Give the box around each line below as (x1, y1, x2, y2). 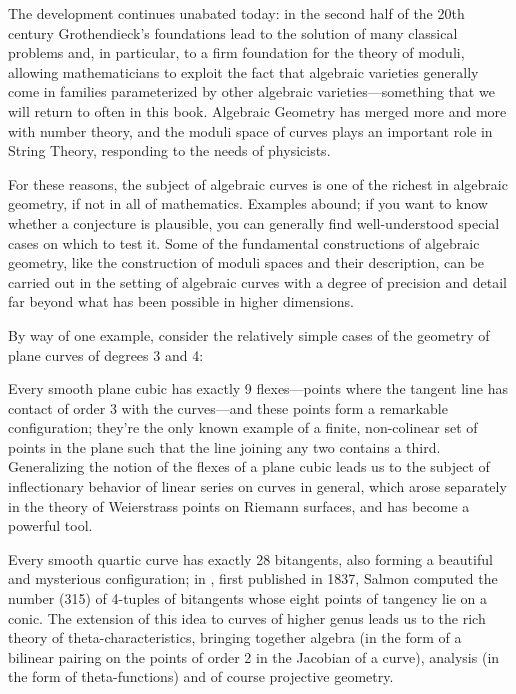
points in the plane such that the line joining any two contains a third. (8, 436, 441, 457)
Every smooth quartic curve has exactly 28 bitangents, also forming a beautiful (8, 548, 493, 569)
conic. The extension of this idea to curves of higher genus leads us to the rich (8, 607, 486, 628)
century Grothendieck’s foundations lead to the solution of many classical (8, 22, 458, 43)
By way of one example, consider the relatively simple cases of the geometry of (8, 324, 490, 345)
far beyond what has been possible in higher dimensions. (8, 291, 354, 312)
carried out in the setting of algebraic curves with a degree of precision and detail (8, 271, 508, 292)
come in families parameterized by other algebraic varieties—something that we (8, 81, 495, 102)
